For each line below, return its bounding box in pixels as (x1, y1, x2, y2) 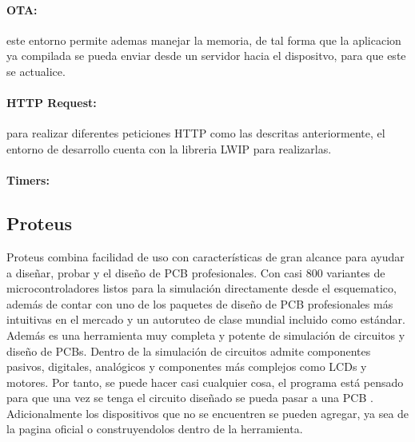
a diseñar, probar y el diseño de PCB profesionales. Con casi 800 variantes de (6, 264, 385, 281)
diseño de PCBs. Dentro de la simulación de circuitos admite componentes (6, 342, 371, 359)
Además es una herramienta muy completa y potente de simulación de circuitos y (6, 326, 405, 343)
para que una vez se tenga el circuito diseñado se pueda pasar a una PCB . (6, 389, 373, 406)
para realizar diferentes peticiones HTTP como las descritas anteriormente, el (6, 125, 385, 141)
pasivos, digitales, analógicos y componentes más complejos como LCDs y (6, 358, 367, 375)
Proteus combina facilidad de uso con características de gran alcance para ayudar (6, 248, 405, 265)
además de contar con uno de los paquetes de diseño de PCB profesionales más (6, 295, 393, 312)
